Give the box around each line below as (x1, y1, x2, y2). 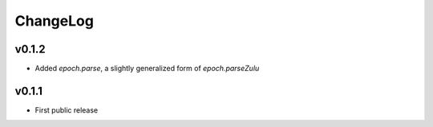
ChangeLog (14, 12, 94, 30)
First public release (34, 105, 99, 115)
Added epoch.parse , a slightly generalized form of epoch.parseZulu (34, 64, 260, 73)
